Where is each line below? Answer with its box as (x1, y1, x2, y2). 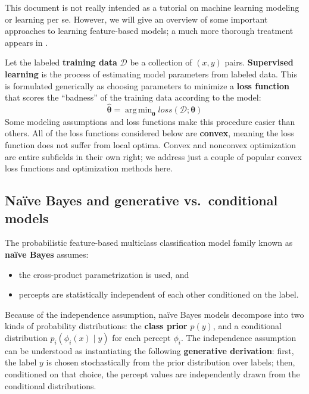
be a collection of (130, 56, 192, 68)
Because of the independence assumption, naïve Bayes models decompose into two (5, 308, 304, 320)
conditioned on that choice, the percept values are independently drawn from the (5, 368, 300, 380)
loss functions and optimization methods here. (5, 162, 173, 174)
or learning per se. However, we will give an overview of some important (5, 12, 268, 25)
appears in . (5, 36, 48, 48)
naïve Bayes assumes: (5, 248, 89, 260)
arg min (125, 105, 152, 114)
